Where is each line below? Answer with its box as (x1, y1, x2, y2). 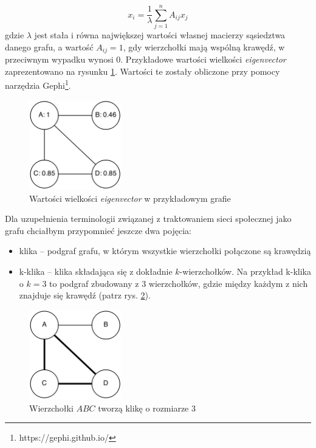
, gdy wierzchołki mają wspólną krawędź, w (123, 40, 285, 53)
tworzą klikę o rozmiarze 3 (98, 401, 196, 414)
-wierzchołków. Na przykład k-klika (179, 265, 311, 278)
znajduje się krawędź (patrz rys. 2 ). (19, 289, 151, 302)
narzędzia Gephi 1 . (5, 77, 71, 92)
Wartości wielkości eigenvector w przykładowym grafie (29, 191, 231, 204)
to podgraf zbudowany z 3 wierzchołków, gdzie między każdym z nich (49, 277, 308, 289)
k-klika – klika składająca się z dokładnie (19, 265, 173, 278)
